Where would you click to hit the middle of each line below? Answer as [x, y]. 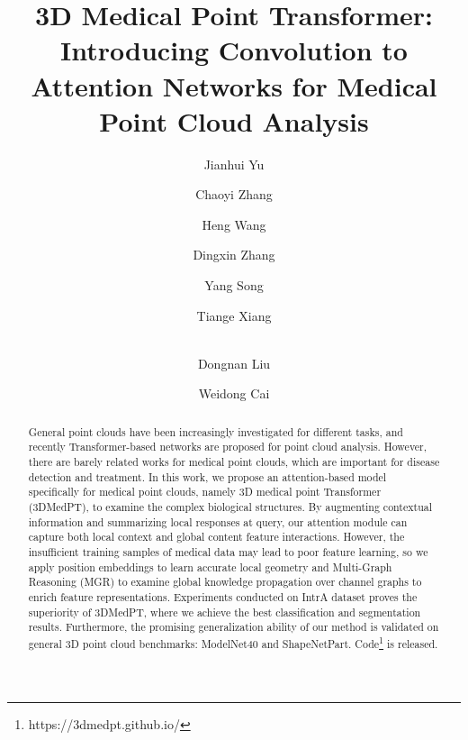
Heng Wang [234, 224]
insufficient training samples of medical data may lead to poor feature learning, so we [228, 552]
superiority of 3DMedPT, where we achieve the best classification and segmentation [225, 612]
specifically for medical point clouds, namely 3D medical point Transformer [205, 492]
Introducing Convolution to [234, 50]
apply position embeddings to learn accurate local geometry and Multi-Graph [210, 566]
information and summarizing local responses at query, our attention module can [218, 521]
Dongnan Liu [234, 363]
